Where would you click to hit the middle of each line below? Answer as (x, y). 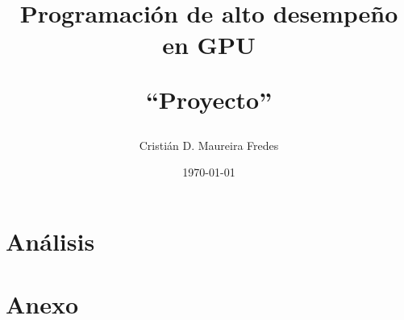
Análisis (50, 241)
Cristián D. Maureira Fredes (209, 145)
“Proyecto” (209, 99)
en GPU (209, 45)
